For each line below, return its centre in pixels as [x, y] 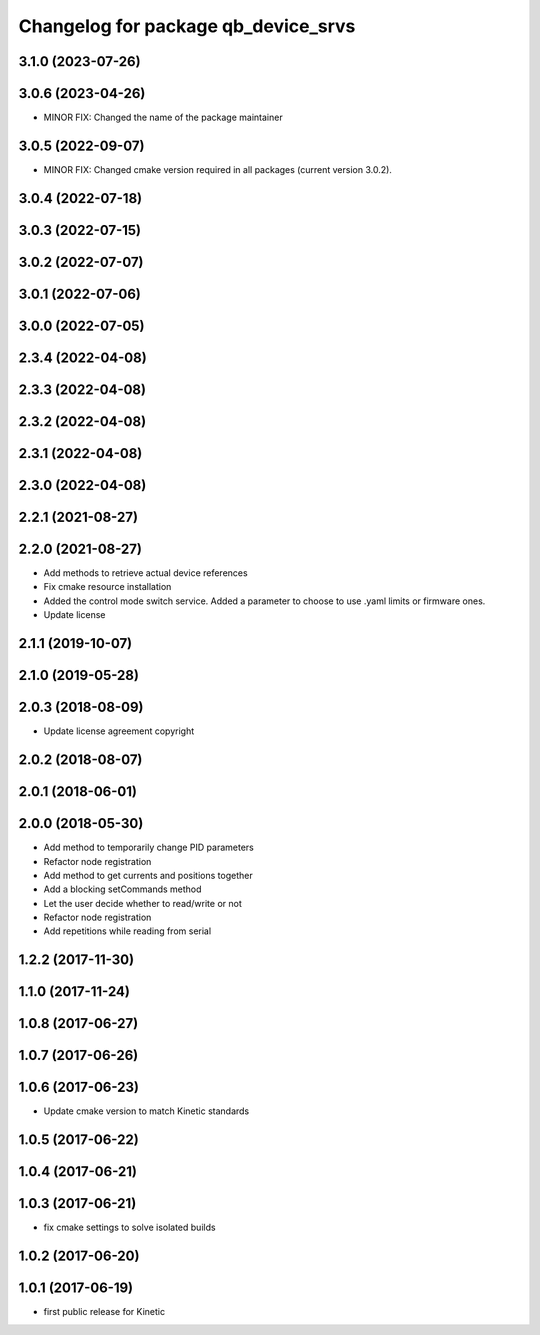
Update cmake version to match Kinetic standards [146, 1111]
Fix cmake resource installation [107, 587]
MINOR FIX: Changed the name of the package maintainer [163, 117]
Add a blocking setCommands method [122, 889]
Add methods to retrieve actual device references [146, 573]
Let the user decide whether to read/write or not [142, 903]
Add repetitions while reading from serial [127, 931]
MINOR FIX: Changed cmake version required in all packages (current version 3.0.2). [217, 169]
